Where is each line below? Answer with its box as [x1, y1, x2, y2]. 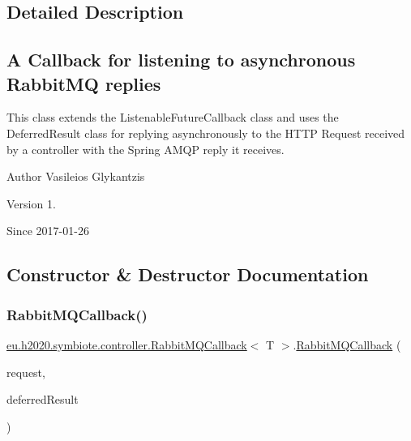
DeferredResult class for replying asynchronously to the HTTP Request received [6, 124, 405, 141]
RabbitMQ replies [6, 71, 161, 96]
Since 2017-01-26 [6, 222, 89, 239]
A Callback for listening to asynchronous [6, 47, 356, 72]
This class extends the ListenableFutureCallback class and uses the [6, 109, 339, 126]
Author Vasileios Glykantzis [6, 168, 145, 185]
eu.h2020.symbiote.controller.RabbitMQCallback [6, 336, 247, 353]
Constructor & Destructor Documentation [6, 262, 369, 287]
